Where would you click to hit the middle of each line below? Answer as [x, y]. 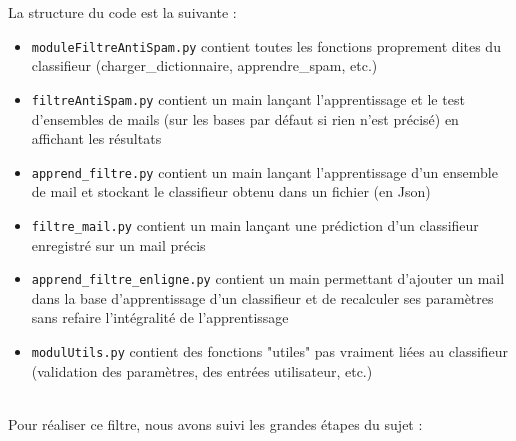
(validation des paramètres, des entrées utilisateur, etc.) [202, 370]
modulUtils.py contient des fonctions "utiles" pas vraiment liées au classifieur [270, 351]
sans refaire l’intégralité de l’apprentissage [160, 317]
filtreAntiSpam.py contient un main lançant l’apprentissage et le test [248, 98]
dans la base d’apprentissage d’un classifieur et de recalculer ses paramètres [262, 297]
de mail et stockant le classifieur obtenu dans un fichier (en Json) [231, 191]
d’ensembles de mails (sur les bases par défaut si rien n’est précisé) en [245, 118]
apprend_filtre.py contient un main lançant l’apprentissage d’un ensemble [264, 171]
